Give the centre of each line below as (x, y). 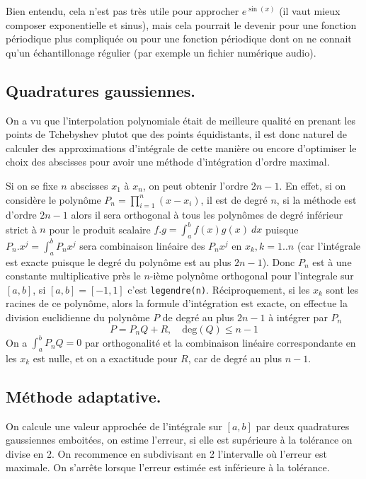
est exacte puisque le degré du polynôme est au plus (119, 261)
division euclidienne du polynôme (78, 317)
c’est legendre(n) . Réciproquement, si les (219, 289)
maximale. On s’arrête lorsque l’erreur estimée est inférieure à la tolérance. (168, 467)
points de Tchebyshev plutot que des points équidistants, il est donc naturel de (177, 134)
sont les (342, 289)
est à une (332, 261)
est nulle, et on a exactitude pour (105, 358)
